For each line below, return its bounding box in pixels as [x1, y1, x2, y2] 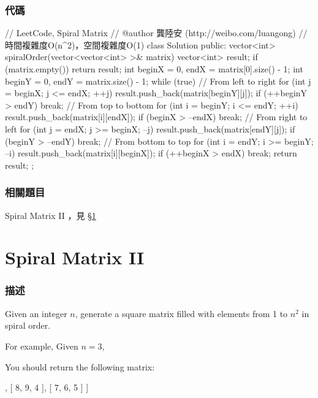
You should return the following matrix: [5, 360, 155, 373]
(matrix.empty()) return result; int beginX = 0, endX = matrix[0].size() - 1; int [5, 63, 303, 75]
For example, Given [5, 339, 78, 352]
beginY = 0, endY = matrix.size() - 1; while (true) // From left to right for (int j [5, 74, 311, 87]
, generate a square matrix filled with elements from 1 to [75, 307, 288, 320]
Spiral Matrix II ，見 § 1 [5, 209, 96, 221]
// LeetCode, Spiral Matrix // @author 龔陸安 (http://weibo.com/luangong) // [5, 26, 308, 39]
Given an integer [5, 307, 67, 320]
